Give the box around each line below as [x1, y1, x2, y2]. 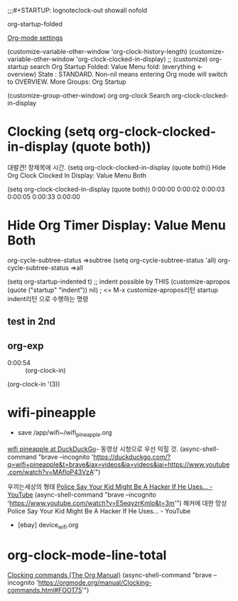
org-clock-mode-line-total [7, 547, 167, 563]
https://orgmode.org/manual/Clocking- [38, 578, 152, 587]
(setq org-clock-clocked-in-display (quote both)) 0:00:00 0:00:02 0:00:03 [7, 185, 225, 193]
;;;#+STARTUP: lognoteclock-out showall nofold [7, 6, 148, 14]
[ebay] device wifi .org [17, 520, 79, 531]
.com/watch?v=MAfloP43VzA [7, 467, 94, 476]
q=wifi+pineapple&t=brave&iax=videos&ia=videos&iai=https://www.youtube [7, 460, 230, 468]
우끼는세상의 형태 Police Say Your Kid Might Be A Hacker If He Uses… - [7, 482, 213, 491]
